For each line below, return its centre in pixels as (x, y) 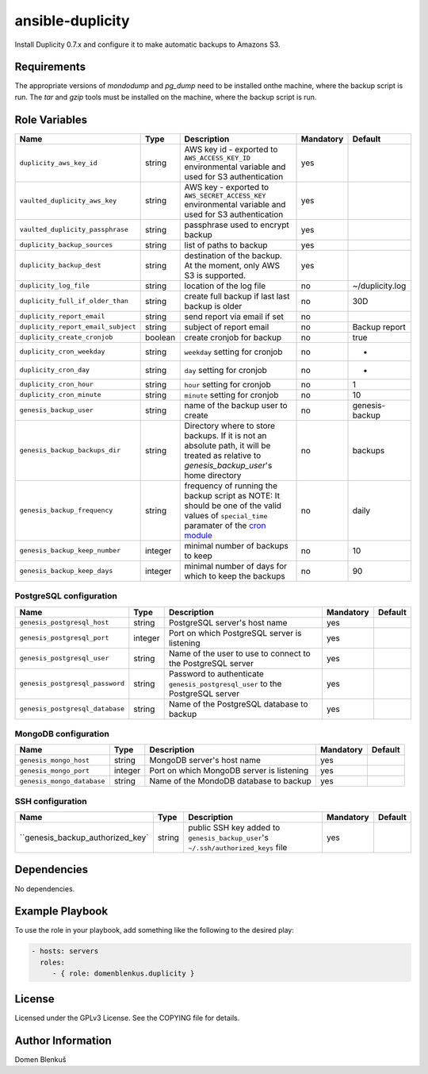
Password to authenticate (216, 673)
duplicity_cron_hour (57, 385)
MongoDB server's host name (205, 760)
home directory (213, 475)
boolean (160, 337)
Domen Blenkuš (40, 1059)
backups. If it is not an (225, 435)
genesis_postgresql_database (72, 709)
